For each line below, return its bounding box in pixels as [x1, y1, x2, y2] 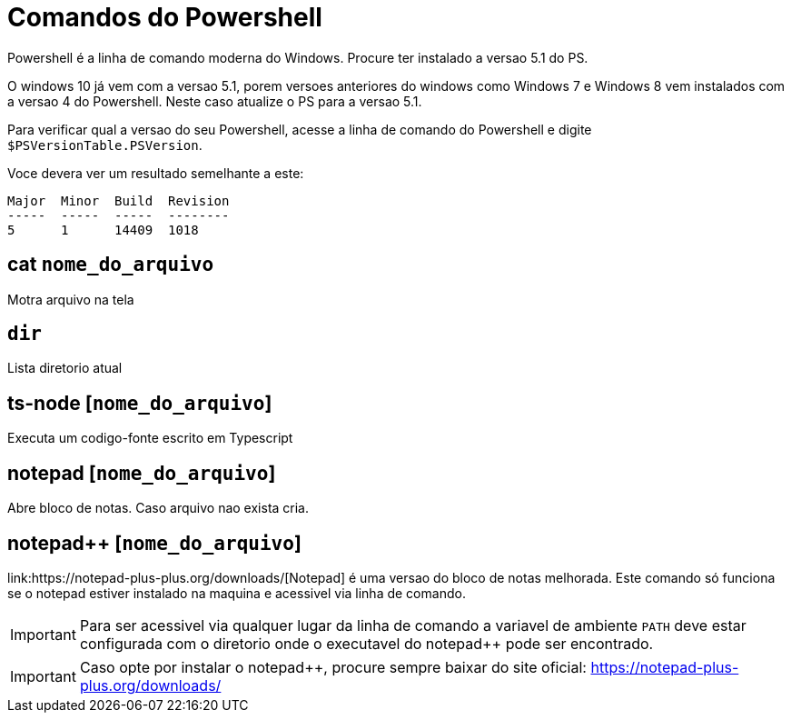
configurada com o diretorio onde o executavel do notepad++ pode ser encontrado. [79, 634, 654, 653]
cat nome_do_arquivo [7, 253, 214, 276]
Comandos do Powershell [7, 2, 322, 33]
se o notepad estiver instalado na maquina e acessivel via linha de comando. [7, 585, 466, 601]
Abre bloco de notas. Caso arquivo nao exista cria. [7, 500, 310, 516]
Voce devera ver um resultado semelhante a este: [7, 165, 304, 181]
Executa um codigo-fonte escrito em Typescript [7, 430, 293, 446]
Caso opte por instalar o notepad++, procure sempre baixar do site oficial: [79, 657, 587, 676]
